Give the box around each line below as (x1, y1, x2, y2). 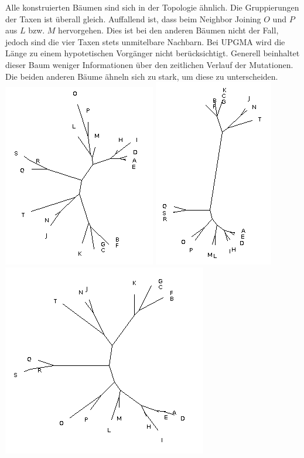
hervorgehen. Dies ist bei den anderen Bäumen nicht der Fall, (58, 24, 279, 36)
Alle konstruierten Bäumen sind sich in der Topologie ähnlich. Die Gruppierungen (5, 1, 299, 13)
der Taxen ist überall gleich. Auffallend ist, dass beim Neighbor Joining (5, 12, 261, 25)
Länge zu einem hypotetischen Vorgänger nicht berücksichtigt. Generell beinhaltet (5, 47, 300, 59)
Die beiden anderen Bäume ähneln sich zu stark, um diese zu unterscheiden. (5, 70, 278, 82)
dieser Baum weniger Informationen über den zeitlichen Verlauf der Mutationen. (5, 58, 293, 70)
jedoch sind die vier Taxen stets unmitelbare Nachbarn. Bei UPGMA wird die (5, 35, 285, 48)
